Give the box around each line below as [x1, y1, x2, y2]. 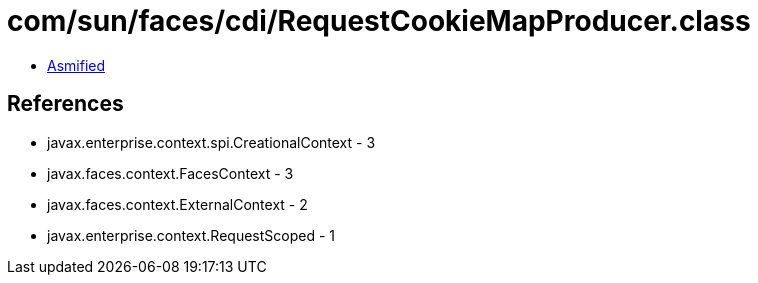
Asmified [47, 56, 106, 74]
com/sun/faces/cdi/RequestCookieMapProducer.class [7, 4, 751, 38]
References [7, 91, 124, 117]
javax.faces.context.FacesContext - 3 [47, 164, 294, 182]
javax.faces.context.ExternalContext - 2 [47, 195, 308, 213]
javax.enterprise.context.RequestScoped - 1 [47, 226, 335, 244]
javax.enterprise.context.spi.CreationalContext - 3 [47, 133, 376, 151]
